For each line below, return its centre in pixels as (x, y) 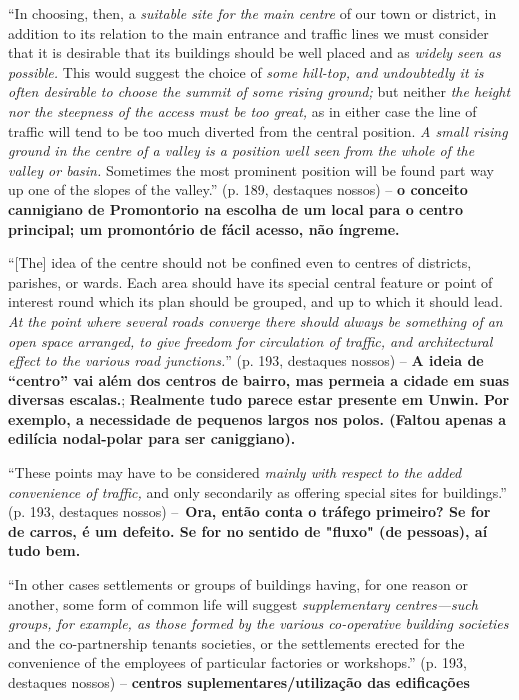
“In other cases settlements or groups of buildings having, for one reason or (238, 584)
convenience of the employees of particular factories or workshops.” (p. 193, (237, 662)
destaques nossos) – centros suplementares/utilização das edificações (239, 682)
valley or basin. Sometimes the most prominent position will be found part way (251, 169)
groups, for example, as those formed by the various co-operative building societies (258, 623)
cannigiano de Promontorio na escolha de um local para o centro (236, 208)
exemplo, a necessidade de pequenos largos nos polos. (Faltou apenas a (257, 418)
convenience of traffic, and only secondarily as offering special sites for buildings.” (257, 491)
